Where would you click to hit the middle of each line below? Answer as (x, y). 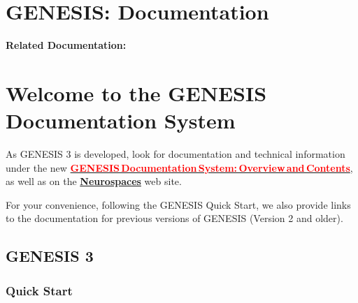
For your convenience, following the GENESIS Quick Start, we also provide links (178, 204)
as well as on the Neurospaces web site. (94, 181)
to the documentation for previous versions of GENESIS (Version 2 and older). (174, 218)
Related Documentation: (66, 45)
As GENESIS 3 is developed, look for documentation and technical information (176, 154)
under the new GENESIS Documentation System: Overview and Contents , (179, 167)
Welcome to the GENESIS (136, 93)
